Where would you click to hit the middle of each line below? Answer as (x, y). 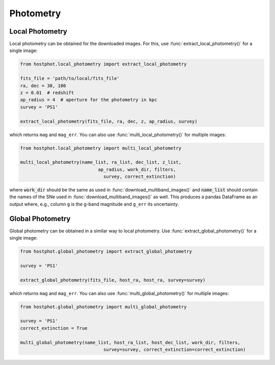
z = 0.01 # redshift (47, 93)
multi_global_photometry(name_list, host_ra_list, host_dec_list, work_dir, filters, (130, 342)
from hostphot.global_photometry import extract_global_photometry (106, 252)
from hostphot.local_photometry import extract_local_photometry (103, 64)
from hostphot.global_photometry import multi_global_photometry (103, 307)
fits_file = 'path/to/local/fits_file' (70, 79)
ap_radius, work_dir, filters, (137, 169)
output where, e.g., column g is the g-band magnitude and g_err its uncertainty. (94, 204)
